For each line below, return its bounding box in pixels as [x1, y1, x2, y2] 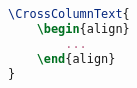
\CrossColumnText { [8, 7, 130, 21]
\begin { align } [36, 21, 130, 36]
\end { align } [36, 51, 116, 66]
